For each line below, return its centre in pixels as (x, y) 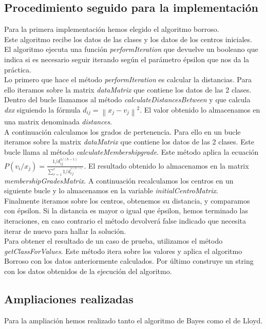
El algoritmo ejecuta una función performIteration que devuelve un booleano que (131, 49)
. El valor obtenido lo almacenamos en (200, 109)
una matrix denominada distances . (58, 122)
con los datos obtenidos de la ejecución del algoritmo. (88, 271)
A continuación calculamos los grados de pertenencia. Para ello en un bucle (122, 131)
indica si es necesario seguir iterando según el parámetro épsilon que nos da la (127, 59)
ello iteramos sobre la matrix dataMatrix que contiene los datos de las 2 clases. (128, 89)
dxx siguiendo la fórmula (42, 109)
